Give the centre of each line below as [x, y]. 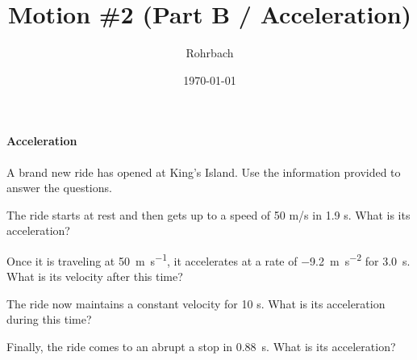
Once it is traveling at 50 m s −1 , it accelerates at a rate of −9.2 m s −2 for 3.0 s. [208, 259]
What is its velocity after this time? [95, 276]
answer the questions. [59, 188]
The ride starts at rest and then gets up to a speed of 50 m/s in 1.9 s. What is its [208, 214]
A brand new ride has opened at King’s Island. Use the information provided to [204, 172]
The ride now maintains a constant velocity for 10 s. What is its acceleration [196, 303]
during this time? [49, 319]
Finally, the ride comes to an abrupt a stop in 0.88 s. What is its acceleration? [201, 346]
